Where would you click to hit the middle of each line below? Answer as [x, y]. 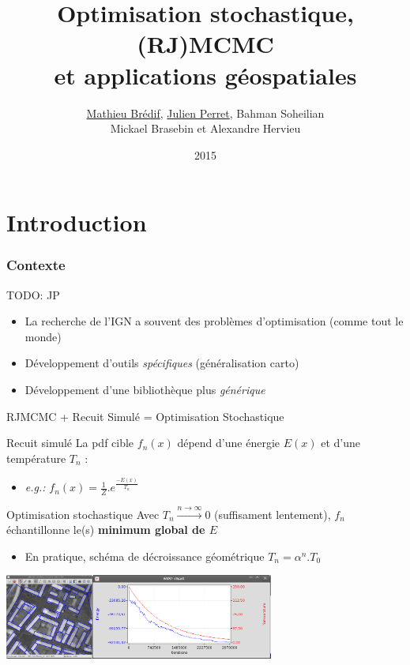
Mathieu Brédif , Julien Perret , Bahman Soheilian [205, 113]
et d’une [340, 443]
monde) [43, 336]
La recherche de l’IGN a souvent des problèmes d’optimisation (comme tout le [214, 321]
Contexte [36, 265]
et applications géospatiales [205, 75]
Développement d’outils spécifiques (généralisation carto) [162, 363]
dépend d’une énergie [228, 443]
